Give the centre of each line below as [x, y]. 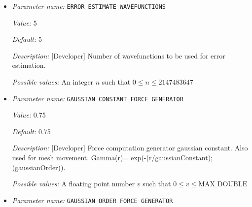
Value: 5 [24, 22]
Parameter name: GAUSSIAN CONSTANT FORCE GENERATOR [98, 98]
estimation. [29, 65]
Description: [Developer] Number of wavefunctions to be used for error [119, 55]
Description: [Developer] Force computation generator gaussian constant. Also [130, 148]
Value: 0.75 [29, 115]
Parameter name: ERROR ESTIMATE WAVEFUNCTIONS [89, 6]
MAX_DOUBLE [223, 185]
